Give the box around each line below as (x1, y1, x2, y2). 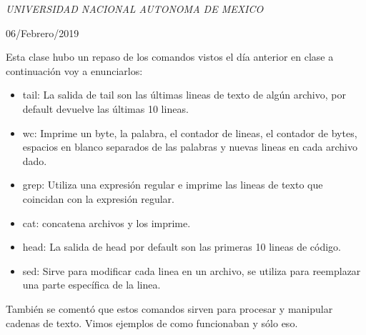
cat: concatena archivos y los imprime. (22, 215, 191, 230)
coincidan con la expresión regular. (22, 191, 174, 206)
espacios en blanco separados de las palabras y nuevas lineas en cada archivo (22, 139, 357, 154)
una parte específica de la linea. (22, 277, 161, 292)
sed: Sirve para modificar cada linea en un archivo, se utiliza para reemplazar (22, 263, 361, 278)
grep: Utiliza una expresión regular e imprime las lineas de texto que (22, 177, 323, 192)
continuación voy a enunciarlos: (6, 63, 143, 78)
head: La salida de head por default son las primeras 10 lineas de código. (22, 239, 341, 254)
